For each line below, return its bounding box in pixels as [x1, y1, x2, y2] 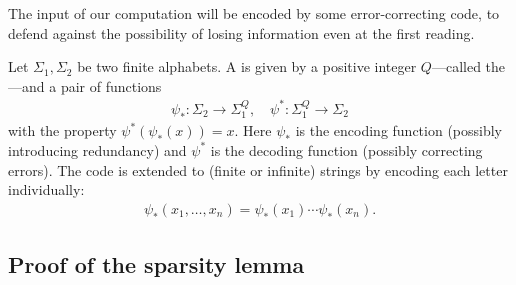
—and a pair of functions [8, 75, 162, 96]
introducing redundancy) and [8, 139, 187, 160]
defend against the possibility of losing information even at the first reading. [8, 22, 475, 43]
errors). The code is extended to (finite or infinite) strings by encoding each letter [8, 159, 508, 180]
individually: [8, 179, 85, 200]
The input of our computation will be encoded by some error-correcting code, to [8, 3, 500, 23]
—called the [431, 56, 506, 77]
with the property [8, 120, 117, 141]
